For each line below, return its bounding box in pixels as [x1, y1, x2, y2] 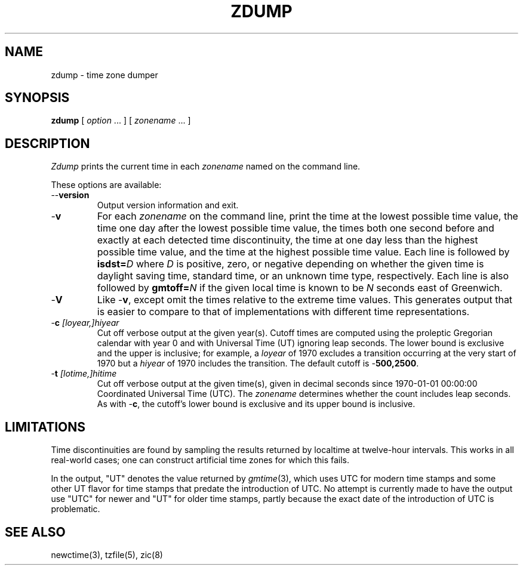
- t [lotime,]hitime [51, 368, 117, 379]
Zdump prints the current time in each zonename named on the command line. [51, 161, 361, 172]
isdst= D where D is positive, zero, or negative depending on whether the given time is [97, 258, 484, 270]
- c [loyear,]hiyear [51, 318, 119, 328]
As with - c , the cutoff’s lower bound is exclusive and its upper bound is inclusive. [97, 399, 416, 409]
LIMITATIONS [5, 419, 86, 435]
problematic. [51, 504, 100, 514]
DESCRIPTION [5, 135, 90, 151]
